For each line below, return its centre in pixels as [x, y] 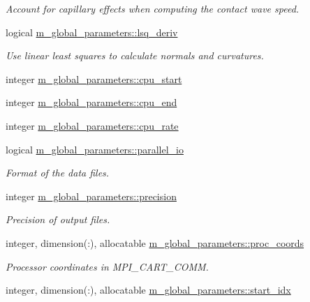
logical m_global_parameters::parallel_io [95, 149]
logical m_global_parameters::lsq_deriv [92, 32]
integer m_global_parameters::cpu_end [91, 102]
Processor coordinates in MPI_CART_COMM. [107, 266]
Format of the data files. [58, 173]
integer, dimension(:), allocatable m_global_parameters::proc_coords [155, 242]
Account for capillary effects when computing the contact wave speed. [153, 8]
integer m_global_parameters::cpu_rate [92, 125]
